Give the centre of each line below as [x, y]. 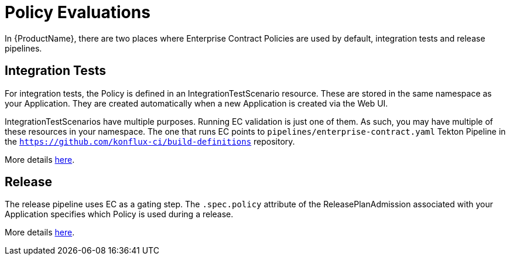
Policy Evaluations [78, 12]
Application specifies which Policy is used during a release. [119, 214]
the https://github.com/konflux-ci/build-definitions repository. [150, 141]
